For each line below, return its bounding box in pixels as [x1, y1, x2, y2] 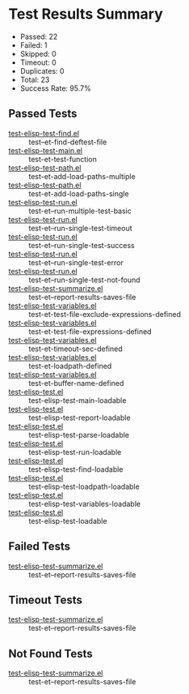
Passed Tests [8, 107, 78, 121]
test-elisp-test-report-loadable [28, 413, 131, 422]
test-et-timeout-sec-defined [28, 344, 123, 353]
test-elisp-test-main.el [8, 145, 83, 155]
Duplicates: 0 [19, 66, 65, 75]
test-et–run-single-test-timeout [28, 223, 132, 233]
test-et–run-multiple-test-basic [28, 206, 132, 216]
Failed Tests [8, 540, 71, 554]
